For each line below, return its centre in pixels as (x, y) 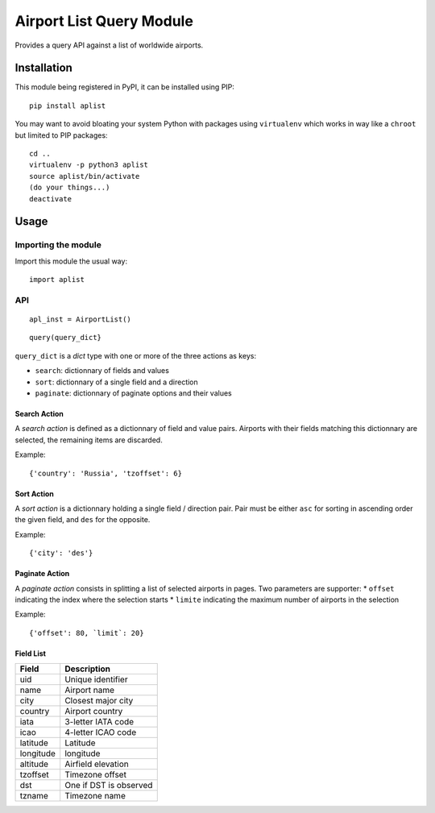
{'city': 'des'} (61, 553)
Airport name (90, 691)
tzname (34, 796)
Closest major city (99, 701)
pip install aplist (68, 106)
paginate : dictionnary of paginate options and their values (134, 393)
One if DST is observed (109, 786)
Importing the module (58, 245)
